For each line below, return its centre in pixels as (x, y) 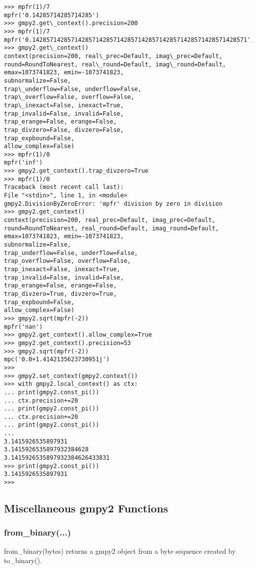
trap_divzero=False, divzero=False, (64, 130)
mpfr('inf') (23, 163)
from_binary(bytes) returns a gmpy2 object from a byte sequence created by (120, 551)
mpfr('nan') (23, 327)
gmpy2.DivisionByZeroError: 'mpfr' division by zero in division (113, 204)
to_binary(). (23, 560)
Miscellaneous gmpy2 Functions (86, 508)
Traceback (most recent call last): (64, 187)
